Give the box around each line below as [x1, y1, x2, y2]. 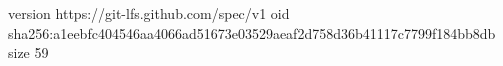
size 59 [8, 42, 49, 63]
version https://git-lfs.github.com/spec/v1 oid [8, 3, 290, 23]
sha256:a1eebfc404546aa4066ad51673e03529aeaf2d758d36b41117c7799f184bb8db [8, 22, 496, 43]
